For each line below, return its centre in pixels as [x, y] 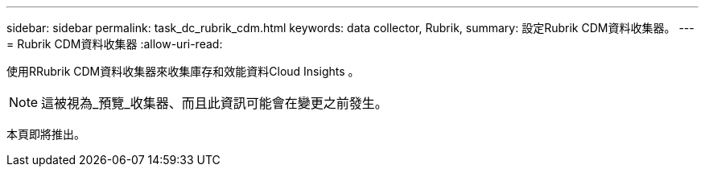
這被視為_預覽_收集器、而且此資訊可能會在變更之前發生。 [214, 103]
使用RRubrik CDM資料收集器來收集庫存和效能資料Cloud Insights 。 [183, 71]
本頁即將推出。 [46, 134]
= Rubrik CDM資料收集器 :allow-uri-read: [115, 44]
